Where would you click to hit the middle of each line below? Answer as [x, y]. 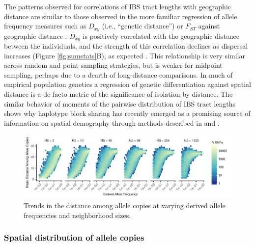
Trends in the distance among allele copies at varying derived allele [125, 205]
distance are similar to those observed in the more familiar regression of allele [121, 16]
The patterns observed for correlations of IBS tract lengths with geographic [117, 6]
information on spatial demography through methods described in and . [112, 123]
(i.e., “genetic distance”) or [142, 26]
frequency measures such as [45, 26]
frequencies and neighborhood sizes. [77, 215]
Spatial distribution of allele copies [74, 237]
